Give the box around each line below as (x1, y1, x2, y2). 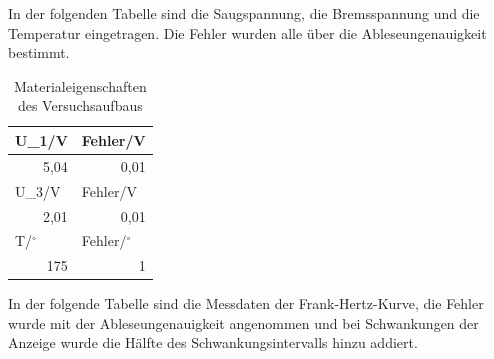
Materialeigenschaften (13, 75, 147, 96)
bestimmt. (8, 42, 70, 63)
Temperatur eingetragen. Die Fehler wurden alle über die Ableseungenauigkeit (8, 22, 487, 43)
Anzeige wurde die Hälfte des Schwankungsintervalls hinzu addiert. (8, 332, 418, 353)
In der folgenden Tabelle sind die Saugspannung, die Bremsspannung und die (8, 3, 480, 23)
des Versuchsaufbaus (17, 95, 143, 116)
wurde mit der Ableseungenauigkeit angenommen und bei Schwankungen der (8, 312, 479, 333)
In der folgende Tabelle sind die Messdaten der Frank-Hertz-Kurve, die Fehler (8, 293, 484, 314)
